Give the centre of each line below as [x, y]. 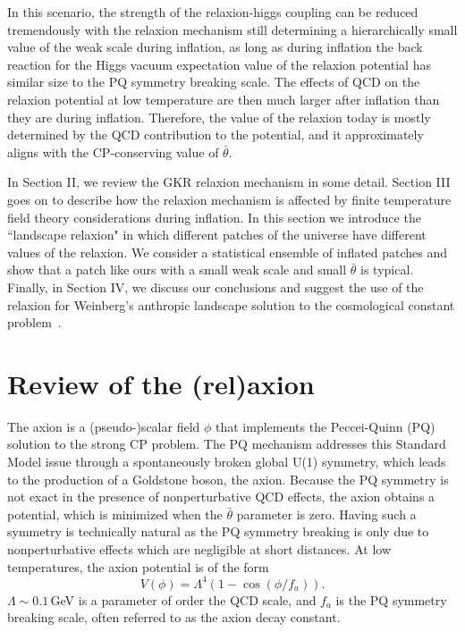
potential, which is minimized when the [115, 514]
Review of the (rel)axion [161, 383]
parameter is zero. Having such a [326, 514]
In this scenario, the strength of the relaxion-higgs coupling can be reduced [213, 12]
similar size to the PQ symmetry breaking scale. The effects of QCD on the [214, 82]
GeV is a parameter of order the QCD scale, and [183, 599]
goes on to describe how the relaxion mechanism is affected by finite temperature [229, 199]
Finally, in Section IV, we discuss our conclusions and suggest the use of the [216, 287]
